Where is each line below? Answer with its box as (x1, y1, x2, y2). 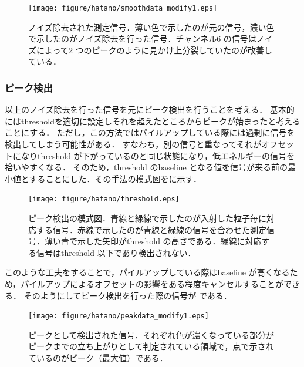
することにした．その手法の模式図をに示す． (29, 172, 202, 184)
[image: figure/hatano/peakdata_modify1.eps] (28, 312, 209, 321)
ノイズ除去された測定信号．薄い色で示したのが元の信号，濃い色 (28, 21, 275, 33)
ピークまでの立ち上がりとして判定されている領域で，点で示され (28, 340, 274, 352)
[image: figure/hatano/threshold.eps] (28, 195, 180, 204)
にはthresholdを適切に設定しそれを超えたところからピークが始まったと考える (5, 115, 300, 127)
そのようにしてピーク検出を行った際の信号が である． (23, 289, 232, 301)
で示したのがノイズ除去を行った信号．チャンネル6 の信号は (28, 32, 256, 45)
